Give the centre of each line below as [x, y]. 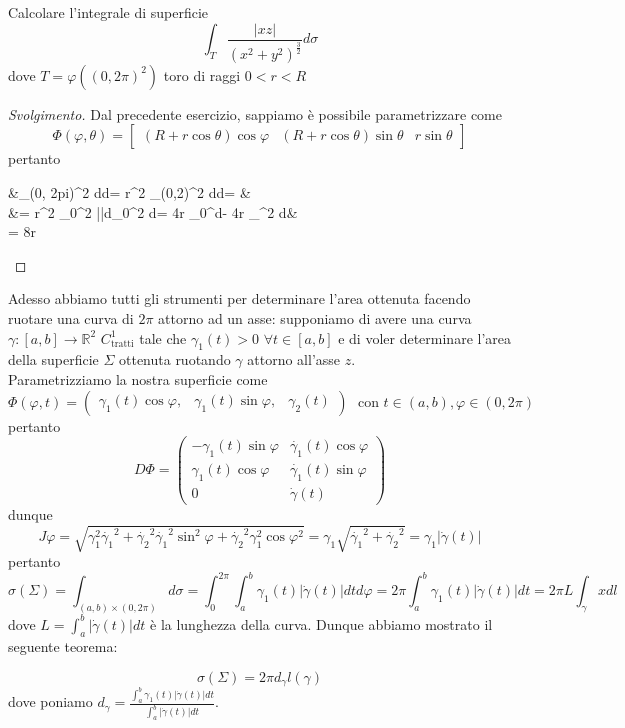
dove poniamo [50, 701]
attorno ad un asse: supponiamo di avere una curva [315, 318]
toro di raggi [202, 74]
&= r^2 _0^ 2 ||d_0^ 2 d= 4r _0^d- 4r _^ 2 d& [153, 211]
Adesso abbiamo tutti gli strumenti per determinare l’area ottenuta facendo [239, 298]
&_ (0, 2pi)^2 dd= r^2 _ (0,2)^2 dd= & [129, 192]
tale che [163, 337]
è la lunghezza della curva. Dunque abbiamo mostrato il [321, 623]
